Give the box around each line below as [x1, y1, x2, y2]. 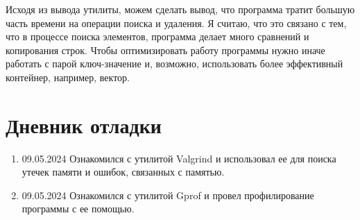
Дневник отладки [6, 110, 162, 139]
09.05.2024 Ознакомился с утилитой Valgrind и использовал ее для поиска [22, 151, 336, 165]
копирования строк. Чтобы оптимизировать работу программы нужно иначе [6, 42, 325, 57]
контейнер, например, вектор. [6, 69, 130, 84]
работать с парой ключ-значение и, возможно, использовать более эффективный [6, 56, 343, 71]
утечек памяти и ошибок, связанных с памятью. [22, 164, 225, 179]
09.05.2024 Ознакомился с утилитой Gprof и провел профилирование [22, 187, 314, 202]
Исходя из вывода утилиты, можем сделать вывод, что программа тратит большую [6, 2, 355, 16]
